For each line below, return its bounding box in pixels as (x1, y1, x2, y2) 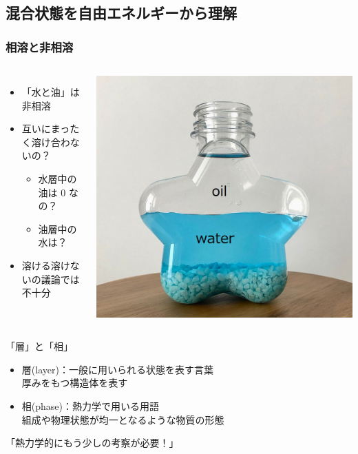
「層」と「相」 (6, 339, 73, 353)
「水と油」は (21, 85, 80, 99)
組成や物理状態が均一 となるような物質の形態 (21, 412, 224, 426)
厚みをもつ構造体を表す (21, 375, 128, 390)
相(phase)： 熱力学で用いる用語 (21, 399, 159, 413)
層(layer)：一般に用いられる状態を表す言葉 (21, 362, 213, 376)
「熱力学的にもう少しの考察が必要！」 (6, 435, 179, 450)
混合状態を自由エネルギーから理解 (6, 2, 237, 23)
